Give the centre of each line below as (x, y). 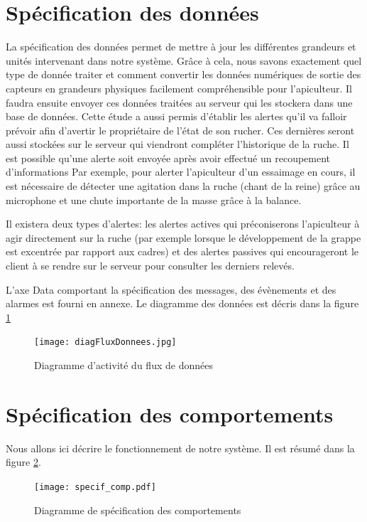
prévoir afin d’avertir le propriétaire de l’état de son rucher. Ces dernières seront (180, 130)
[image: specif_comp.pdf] (95, 487)
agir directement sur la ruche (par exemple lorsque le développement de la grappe (183, 237)
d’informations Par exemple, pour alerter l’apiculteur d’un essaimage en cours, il (181, 172)
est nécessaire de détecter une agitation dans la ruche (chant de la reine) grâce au (183, 186)
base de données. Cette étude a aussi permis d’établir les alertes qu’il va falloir (176, 116)
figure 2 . (23, 462)
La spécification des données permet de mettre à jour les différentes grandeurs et (181, 47)
